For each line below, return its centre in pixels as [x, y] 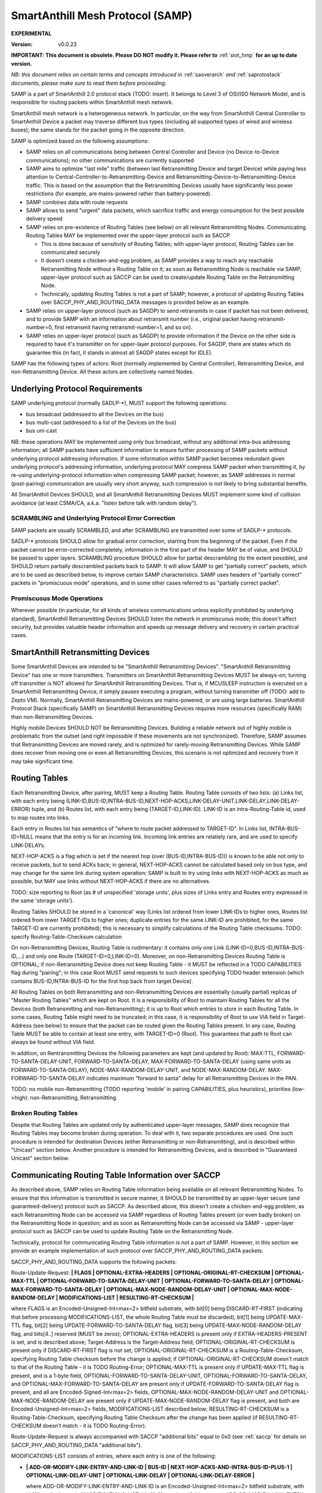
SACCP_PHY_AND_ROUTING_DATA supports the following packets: [94, 1262]
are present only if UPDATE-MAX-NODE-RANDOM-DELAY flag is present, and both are [193, 1400]
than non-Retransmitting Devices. [52, 717]
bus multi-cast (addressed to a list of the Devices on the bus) [101, 423]
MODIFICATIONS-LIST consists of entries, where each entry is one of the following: [114, 1456]
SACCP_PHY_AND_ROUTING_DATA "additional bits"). [77, 1445]
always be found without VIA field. [53, 1042]
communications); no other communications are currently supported [110, 160]
